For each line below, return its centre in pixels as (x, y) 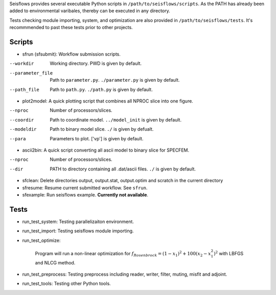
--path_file (24, 90)
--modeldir (23, 129)
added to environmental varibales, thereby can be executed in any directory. (90, 11)
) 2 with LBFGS (228, 253)
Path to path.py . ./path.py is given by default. (101, 89)
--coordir (22, 120)
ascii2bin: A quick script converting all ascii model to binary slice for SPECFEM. (106, 150)
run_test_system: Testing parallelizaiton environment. (78, 222)
